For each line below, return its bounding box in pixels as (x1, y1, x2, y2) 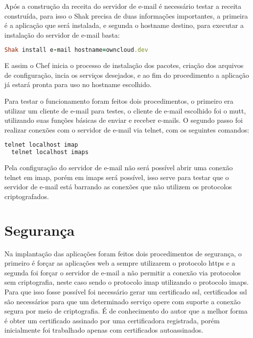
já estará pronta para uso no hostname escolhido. (4, 79, 152, 90)
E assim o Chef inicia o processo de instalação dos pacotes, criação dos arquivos (4, 60, 244, 70)
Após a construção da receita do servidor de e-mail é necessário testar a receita (4, 1, 242, 11)
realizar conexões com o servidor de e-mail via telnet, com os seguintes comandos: (4, 124, 250, 135)
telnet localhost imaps (11, 149, 89, 156)
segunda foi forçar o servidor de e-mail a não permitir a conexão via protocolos (4, 267, 241, 277)
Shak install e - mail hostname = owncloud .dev (4, 46, 148, 54)
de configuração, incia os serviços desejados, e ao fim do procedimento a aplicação (4, 69, 249, 80)
